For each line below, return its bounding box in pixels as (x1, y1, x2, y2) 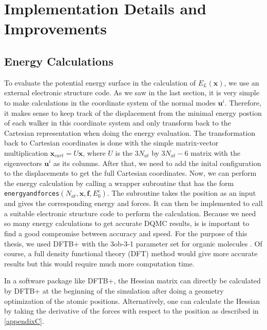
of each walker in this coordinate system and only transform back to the (4, 117, 231, 128)
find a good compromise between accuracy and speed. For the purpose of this (4, 228, 247, 239)
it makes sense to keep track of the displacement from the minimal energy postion (4, 107, 262, 118)
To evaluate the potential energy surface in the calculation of (4, 77, 196, 88)
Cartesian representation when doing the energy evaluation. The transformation (4, 127, 255, 138)
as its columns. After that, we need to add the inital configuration (53, 157, 261, 168)
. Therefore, (224, 97, 261, 108)
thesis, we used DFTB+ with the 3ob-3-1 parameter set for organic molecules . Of (4, 238, 262, 249)
